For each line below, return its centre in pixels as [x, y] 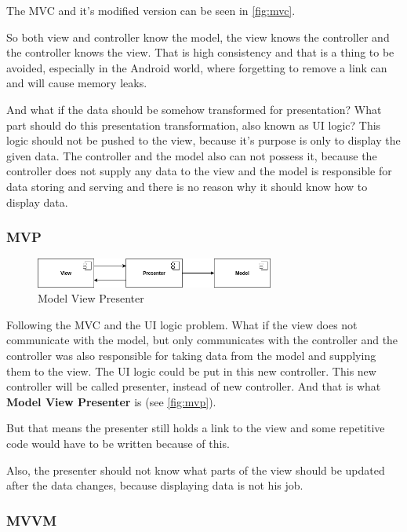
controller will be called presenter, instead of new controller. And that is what [194, 386]
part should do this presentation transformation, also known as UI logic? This [194, 125]
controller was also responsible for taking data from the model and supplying [191, 355]
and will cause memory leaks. [77, 83]
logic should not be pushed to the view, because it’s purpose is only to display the [203, 140]
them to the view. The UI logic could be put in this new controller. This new [191, 371]
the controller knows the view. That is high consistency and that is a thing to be [200, 52]
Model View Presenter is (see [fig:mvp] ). [111, 401]
